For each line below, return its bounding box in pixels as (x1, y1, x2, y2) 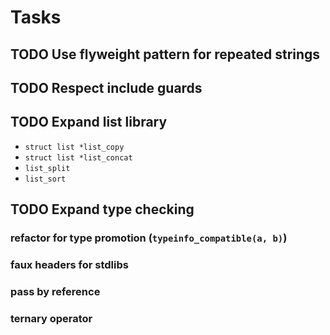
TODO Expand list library (10, 114, 168, 131)
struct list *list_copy (24, 142, 125, 152)
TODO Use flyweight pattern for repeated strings (10, 46, 321, 63)
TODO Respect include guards (10, 79, 203, 96)
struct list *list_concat (24, 152, 133, 163)
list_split (24, 163, 71, 173)
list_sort (24, 174, 67, 184)
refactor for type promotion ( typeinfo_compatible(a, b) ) (10, 231, 288, 245)
